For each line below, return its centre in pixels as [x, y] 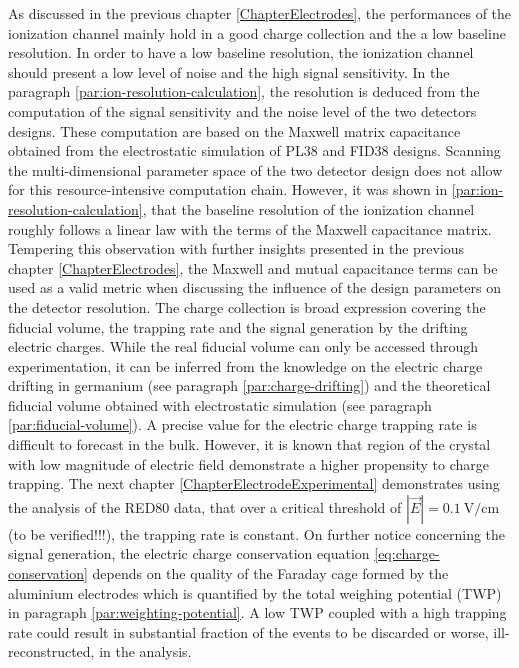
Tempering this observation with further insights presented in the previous [236, 248]
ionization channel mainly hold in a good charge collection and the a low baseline [257, 32]
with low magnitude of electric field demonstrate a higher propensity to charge [249, 463]
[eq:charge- [407, 553]
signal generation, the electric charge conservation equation [189, 553]
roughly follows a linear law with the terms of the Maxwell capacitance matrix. [250, 228]
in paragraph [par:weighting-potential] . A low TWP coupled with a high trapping [257, 612]
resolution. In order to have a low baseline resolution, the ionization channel [241, 52]
